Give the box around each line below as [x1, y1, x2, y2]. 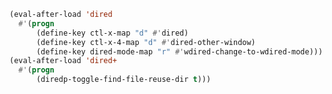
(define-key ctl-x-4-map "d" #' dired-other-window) [35, 37, 256, 47]
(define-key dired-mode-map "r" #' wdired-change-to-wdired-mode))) [35, 46, 324, 57]
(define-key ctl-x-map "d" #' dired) [35, 28, 189, 38]
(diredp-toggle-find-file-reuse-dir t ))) [35, 75, 212, 85]
